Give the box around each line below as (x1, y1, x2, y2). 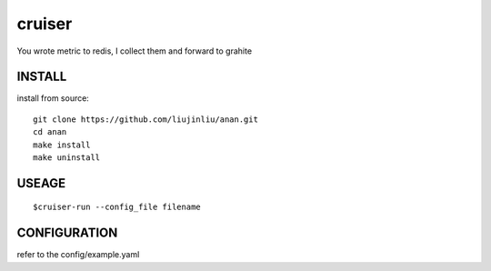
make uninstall (33, 153, 101, 163)
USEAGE (16, 176, 66, 191)
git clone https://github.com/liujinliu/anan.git (33, 114, 259, 125)
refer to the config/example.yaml (16, 249, 140, 260)
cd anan (33, 127, 67, 137)
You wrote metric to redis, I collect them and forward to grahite (16, 45, 253, 56)
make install (33, 139, 91, 150)
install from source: (16, 93, 90, 104)
